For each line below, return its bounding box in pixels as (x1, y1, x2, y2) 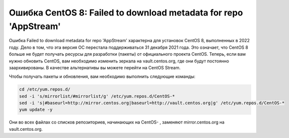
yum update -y (19, 107, 53, 112)
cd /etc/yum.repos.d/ (19, 87, 71, 92)
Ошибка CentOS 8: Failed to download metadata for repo (9, 7, 243, 18)
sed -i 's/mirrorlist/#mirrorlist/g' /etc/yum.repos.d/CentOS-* (19, 93, 175, 99)
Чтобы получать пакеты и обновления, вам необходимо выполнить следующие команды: (9, 74, 196, 79)
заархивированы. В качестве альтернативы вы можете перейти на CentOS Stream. (9, 64, 181, 70)
